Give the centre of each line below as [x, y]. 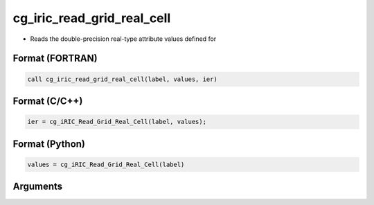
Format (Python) [49, 144]
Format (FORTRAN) [55, 59]
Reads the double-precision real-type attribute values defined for [123, 39]
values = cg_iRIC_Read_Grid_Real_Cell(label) [106, 164]
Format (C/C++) [48, 101]
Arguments [38, 187]
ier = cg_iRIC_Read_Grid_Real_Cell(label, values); [117, 122]
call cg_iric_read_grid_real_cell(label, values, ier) [122, 79]
